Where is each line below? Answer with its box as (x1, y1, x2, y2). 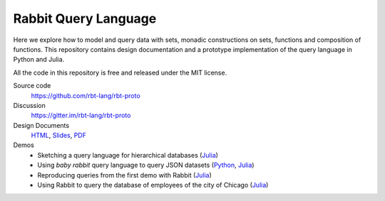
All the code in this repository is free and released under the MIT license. (13, 68, 227, 77)
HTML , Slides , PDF (31, 131, 87, 140)
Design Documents (13, 121, 70, 129)
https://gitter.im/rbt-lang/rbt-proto (31, 111, 131, 120)
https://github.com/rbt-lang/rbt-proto (31, 91, 140, 99)
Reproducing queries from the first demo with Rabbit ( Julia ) (37, 170, 212, 179)
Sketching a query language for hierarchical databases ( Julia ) (37, 151, 219, 159)
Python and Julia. (13, 55, 65, 64)
